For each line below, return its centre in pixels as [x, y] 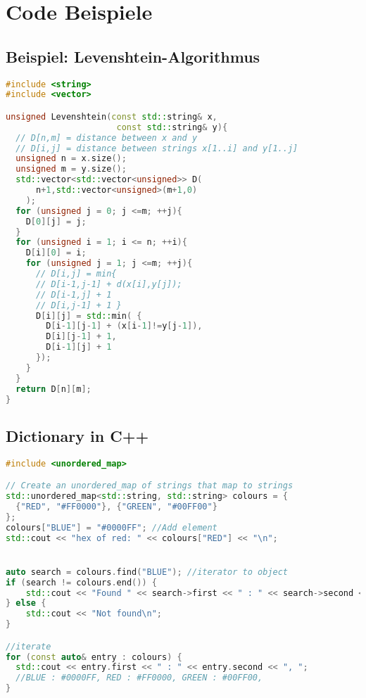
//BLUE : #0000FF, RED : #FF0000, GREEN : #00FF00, [139, 678]
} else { [26, 603]
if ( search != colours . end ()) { [81, 582]
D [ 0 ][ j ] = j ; [56, 221]
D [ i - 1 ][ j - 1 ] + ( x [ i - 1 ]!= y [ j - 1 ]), [124, 326]
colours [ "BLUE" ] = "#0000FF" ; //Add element [112, 527]
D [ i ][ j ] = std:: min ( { [89, 316]
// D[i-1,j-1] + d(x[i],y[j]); [109, 284]
